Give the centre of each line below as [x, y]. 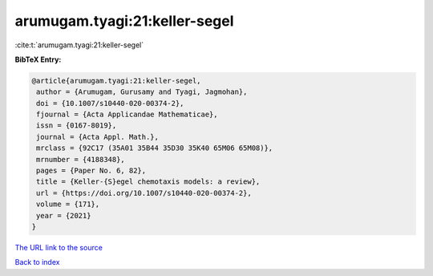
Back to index [37, 262]
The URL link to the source [59, 247]
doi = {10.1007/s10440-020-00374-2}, [110, 103]
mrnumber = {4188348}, [81, 159]
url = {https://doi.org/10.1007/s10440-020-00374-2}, [144, 193]
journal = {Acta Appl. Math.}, [98, 137]
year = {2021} [64, 215]
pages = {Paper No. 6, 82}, [91, 171]
